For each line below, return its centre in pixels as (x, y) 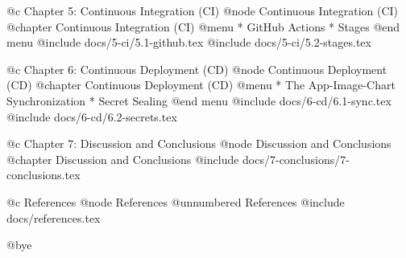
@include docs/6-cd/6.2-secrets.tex (92, 116)
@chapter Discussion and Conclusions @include (123, 159)
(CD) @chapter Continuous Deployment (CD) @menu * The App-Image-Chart (201, 85)
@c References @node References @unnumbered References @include (176, 201)
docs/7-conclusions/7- (296, 159)
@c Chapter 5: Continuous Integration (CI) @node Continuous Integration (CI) (203, 10)
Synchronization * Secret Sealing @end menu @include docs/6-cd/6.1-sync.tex (199, 100)
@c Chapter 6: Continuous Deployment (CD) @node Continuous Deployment (197, 69)
